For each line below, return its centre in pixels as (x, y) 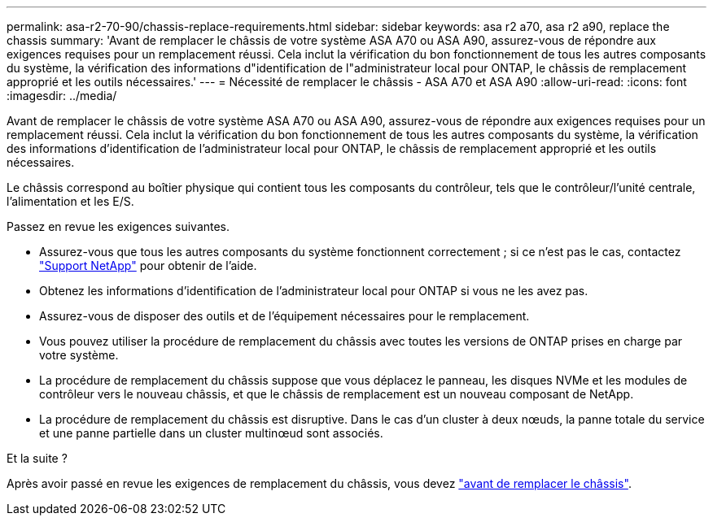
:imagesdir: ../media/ (62, 96)
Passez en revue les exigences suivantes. (118, 226)
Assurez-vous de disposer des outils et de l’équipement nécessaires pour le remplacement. (284, 316)
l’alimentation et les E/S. (70, 201)
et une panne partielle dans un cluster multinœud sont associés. (211, 433)
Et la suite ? (37, 458)
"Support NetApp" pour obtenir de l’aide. (148, 265)
